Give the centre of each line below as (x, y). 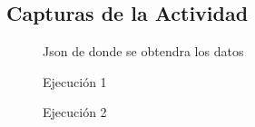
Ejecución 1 (75, 81)
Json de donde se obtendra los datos (143, 51)
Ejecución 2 (75, 112)
